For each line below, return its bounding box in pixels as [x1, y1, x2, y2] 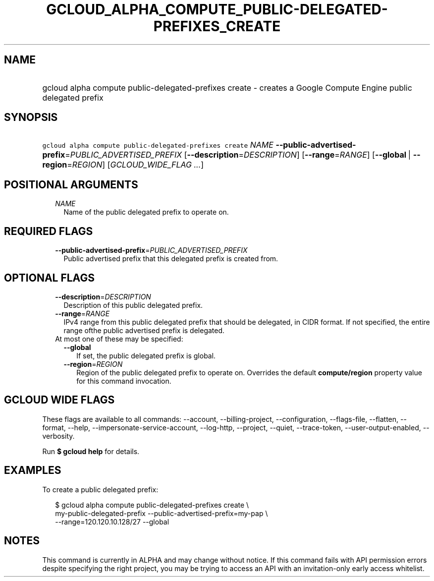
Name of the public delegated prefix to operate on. [63, 208, 229, 217]
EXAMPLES [4, 464, 61, 477]
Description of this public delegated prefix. [63, 300, 203, 309]
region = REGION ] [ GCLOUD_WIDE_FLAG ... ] [42, 160, 204, 170]
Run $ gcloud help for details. [42, 447, 140, 456]
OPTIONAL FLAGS [4, 271, 95, 284]
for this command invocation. [76, 376, 171, 385]
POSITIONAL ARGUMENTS [4, 178, 138, 191]
